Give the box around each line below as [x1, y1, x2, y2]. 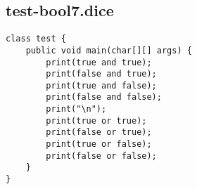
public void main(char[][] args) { [25, 45, 192, 56]
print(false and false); [46, 92, 162, 103]
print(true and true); [46, 57, 152, 67]
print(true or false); [46, 139, 152, 150]
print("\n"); [46, 104, 107, 115]
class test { [6, 34, 66, 44]
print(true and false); [46, 80, 157, 91]
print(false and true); [46, 69, 157, 79]
